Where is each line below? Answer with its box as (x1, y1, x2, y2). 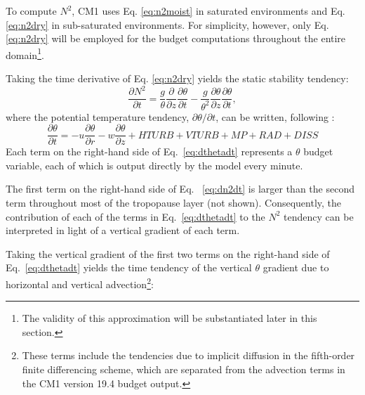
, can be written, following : (215, 109, 335, 124)
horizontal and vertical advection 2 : (6, 274, 154, 291)
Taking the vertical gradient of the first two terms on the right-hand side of (6, 246, 330, 261)
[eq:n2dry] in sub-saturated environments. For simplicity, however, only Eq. (6, 17, 329, 32)
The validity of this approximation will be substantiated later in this (22, 311, 317, 325)
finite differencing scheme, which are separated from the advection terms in (22, 361, 345, 376)
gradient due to (263, 260, 329, 275)
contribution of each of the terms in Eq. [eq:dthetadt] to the (6, 209, 265, 224)
